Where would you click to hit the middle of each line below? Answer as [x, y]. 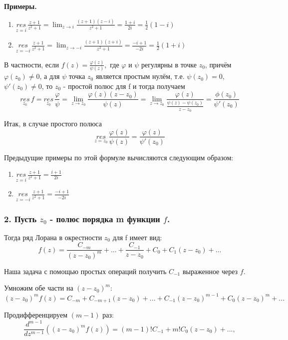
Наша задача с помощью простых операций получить [85, 271]
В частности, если [32, 64]
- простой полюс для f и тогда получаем [124, 86]
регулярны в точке [169, 64]
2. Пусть [20, 218]
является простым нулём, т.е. [140, 76]
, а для [50, 76]
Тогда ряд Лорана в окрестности [53, 237]
